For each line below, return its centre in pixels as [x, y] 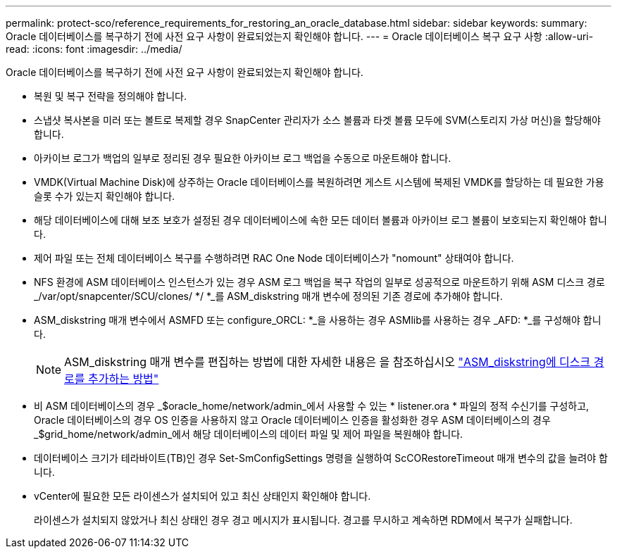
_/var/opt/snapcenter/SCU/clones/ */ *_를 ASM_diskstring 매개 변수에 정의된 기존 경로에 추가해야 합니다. [268, 296]
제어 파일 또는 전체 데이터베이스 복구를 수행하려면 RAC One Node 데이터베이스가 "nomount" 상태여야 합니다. [274, 258]
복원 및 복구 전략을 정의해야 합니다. [110, 96]
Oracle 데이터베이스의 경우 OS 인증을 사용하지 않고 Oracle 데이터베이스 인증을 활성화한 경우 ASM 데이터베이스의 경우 [292, 420]
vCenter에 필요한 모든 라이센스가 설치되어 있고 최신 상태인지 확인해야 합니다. [202, 496]
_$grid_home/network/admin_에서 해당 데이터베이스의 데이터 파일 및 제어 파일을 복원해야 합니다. [249, 434]
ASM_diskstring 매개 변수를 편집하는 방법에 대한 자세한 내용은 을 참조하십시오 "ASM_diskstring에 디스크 [328, 362]
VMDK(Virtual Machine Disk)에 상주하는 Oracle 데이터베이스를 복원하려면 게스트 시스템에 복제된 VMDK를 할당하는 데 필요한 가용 [319, 182]
